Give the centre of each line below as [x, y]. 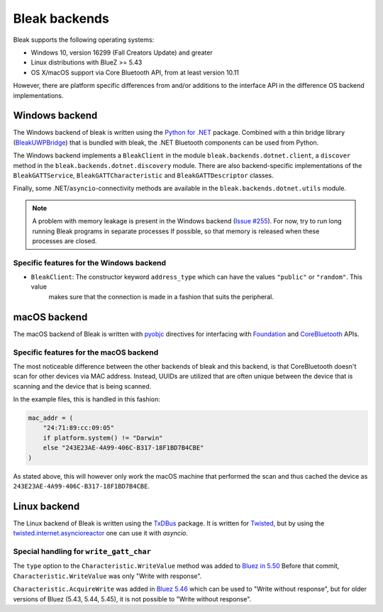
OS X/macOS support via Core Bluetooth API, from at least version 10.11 [135, 72]
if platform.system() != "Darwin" [103, 438]
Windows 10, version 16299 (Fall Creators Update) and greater [122, 52]
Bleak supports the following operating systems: [84, 40]
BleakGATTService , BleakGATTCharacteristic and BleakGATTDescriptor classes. [144, 175]
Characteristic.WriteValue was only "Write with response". [107, 576]
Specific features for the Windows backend [90, 262]
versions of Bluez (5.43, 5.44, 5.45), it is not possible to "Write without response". [132, 599]
